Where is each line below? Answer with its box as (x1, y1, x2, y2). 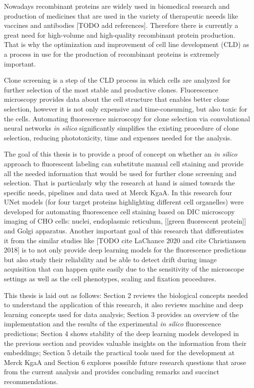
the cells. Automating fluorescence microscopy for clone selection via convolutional (4, 113, 250, 123)
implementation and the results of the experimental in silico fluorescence (4, 319, 221, 329)
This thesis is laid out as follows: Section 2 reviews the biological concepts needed (4, 290, 248, 300)
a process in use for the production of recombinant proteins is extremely (4, 48, 220, 59)
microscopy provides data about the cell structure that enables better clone (4, 94, 229, 104)
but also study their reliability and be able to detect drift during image (4, 254, 217, 264)
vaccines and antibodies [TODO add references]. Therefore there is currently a (4, 20, 238, 30)
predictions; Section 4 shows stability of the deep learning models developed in (4, 328, 239, 338)
